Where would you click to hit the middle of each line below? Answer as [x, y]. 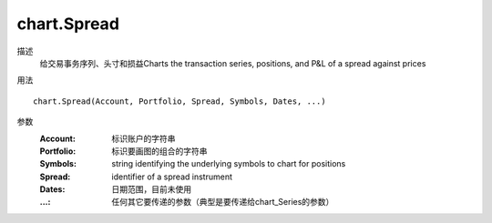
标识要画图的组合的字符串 [159, 151]
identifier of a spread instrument [172, 177]
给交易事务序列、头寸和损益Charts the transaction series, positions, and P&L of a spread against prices [233, 63]
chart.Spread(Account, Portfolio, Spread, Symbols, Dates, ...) [180, 101]
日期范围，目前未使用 [151, 189]
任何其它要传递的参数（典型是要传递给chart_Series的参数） [223, 202]
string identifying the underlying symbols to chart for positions [229, 164]
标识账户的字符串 [143, 138]
